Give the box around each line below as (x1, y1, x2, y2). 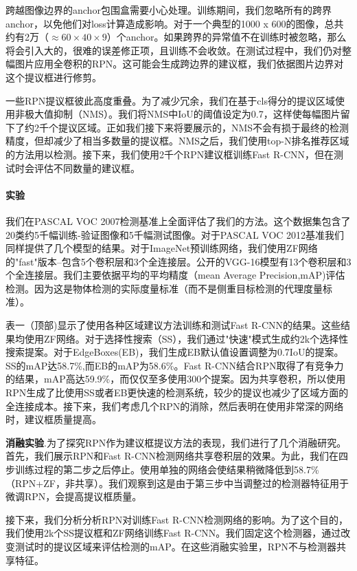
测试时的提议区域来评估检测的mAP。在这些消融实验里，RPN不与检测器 (14, 539, 337, 553)
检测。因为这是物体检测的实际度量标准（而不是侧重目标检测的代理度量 (5, 281, 323, 295)
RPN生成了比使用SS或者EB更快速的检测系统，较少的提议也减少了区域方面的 (5, 385, 349, 400)
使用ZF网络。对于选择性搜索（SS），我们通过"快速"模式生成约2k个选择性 (24, 331, 349, 345)
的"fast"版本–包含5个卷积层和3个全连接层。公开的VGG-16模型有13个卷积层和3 (5, 254, 352, 268)
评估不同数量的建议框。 (34, 160, 140, 175)
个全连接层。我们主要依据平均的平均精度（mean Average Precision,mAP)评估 (5, 268, 345, 282)
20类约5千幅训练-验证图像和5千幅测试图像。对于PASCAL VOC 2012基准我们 (5, 227, 345, 241)
